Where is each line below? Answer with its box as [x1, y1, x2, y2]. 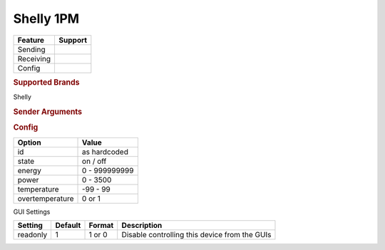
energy [17, 165, 42, 175]
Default [55, 220, 81, 230]
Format [88, 220, 114, 230]
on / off [82, 156, 107, 166]
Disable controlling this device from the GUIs [121, 229, 272, 239]
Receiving [17, 53, 51, 63]
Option [17, 137, 42, 147]
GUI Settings [13, 207, 51, 216]
